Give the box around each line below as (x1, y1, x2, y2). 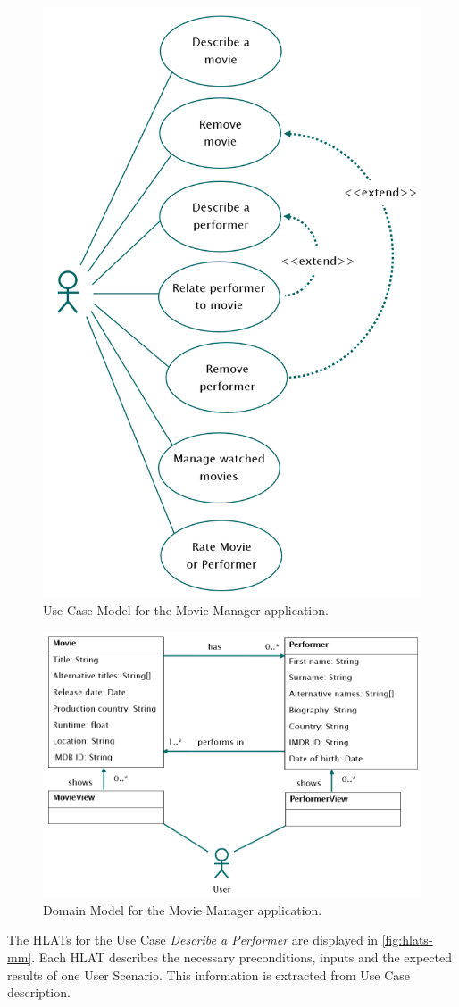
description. (7, 983, 71, 1002)
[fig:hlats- (381, 930, 433, 949)
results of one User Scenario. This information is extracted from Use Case (7, 965, 411, 984)
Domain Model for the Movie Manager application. (43, 900, 322, 919)
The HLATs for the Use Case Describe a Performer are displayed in (7, 930, 378, 949)
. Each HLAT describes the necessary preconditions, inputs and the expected (31, 947, 452, 966)
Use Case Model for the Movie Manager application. (43, 601, 329, 620)
